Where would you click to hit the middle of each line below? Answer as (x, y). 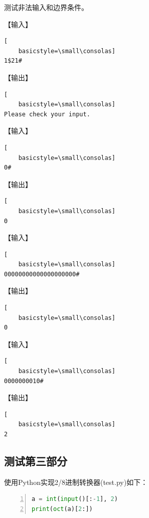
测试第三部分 (36, 461)
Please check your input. (47, 114)
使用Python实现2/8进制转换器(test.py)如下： (76, 482)
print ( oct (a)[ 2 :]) (62, 509)
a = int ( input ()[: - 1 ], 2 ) (75, 499)
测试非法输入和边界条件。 (46, 7)
